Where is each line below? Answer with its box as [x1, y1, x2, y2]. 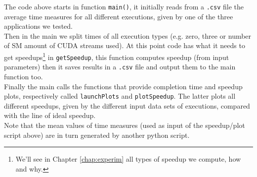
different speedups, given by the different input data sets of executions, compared [4, 100, 250, 111]
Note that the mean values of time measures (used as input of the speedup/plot [4, 120, 245, 130]
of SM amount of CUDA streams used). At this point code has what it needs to [4, 40, 245, 51]
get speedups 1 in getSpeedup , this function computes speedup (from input [4, 51, 229, 62]
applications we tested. [4, 21, 73, 31]
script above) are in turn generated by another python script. [4, 129, 190, 140]
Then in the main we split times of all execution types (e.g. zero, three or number [4, 30, 252, 41]
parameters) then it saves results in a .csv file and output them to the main [4, 61, 236, 72]
